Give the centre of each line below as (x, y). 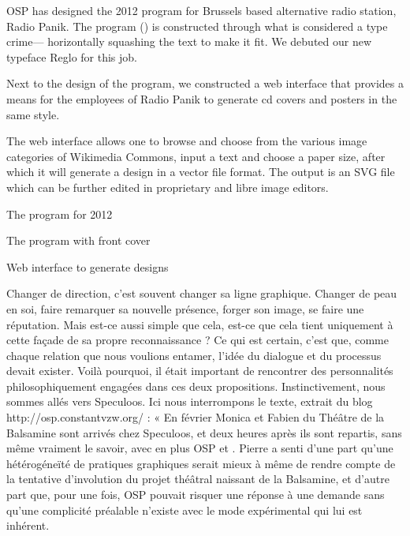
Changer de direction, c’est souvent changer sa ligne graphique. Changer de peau (202, 293)
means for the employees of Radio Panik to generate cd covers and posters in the (202, 98)
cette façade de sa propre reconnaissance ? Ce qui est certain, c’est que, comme (198, 340)
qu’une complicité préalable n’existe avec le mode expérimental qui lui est (184, 510)
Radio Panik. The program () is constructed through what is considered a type (197, 26)
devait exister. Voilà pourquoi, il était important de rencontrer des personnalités (200, 371)
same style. (33, 114)
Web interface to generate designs (88, 266)
